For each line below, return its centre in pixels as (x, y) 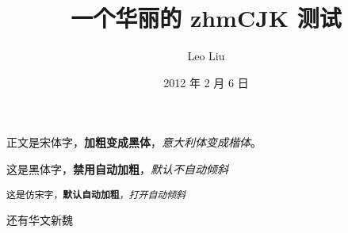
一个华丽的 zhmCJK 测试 (206, 18)
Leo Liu (206, 56)
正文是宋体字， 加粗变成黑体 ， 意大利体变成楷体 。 (134, 142)
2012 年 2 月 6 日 (206, 82)
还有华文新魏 (40, 220)
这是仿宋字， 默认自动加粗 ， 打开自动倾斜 (96, 195)
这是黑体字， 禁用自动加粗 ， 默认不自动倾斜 (117, 168)
